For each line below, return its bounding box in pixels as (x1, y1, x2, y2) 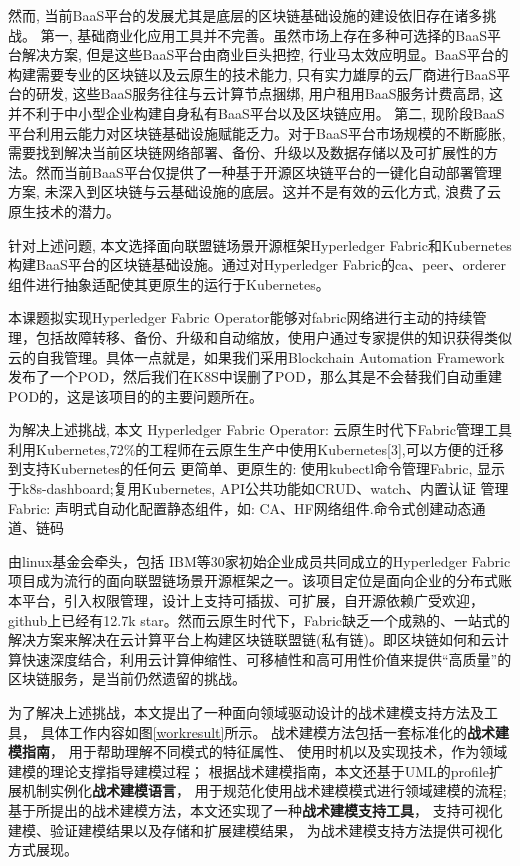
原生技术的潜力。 (8, 200, 120, 221)
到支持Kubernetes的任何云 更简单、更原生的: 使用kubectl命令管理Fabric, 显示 (8, 458, 505, 479)
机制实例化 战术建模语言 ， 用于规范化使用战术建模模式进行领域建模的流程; (21, 780, 507, 801)
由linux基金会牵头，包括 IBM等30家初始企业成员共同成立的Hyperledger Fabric (8, 550, 511, 571)
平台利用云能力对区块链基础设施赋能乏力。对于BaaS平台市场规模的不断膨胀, (8, 122, 506, 143)
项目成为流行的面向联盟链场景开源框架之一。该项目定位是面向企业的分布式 (8, 570, 498, 591)
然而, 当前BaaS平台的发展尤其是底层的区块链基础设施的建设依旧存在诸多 (8, 5, 483, 25)
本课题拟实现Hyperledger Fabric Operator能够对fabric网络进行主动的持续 (8, 307, 473, 328)
